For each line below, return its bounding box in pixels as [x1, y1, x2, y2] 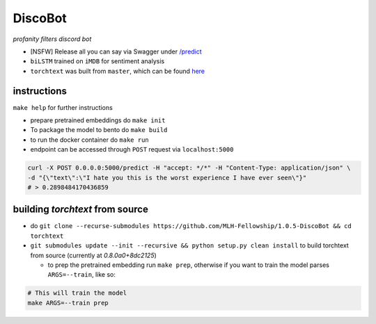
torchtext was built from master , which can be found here [30, 67, 205, 75]
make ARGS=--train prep [27, 299, 109, 307]
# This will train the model [27, 289, 127, 297]
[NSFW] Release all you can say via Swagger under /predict [30, 47, 202, 56]
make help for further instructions [13, 103, 113, 111]
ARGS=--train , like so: [47, 270, 116, 279]
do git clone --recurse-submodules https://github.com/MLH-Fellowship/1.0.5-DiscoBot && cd [30, 222, 352, 230]
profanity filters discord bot [13, 35, 92, 43]
